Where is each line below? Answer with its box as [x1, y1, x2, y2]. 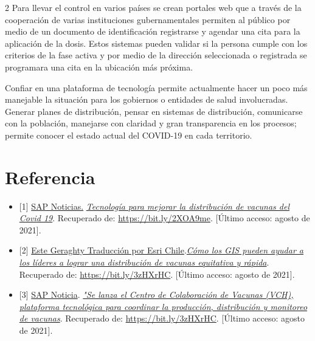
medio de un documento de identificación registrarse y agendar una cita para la [5, 25, 300, 38]
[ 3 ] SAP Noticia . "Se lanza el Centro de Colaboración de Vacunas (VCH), [19, 288, 294, 301]
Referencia [5, 164, 95, 189]
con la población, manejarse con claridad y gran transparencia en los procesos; [5, 117, 297, 129]
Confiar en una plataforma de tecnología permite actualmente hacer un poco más [5, 81, 308, 94]
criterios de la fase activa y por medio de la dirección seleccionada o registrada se [5, 49, 307, 61]
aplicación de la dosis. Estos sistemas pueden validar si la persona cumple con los [5, 36, 308, 49]
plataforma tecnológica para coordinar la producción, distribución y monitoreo [19, 300, 308, 312]
